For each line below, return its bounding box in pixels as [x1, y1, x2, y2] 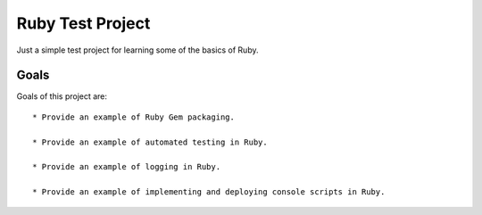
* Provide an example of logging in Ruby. [32, 161, 221, 172]
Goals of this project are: [16, 91, 107, 102]
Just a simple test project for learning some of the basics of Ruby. [16, 45, 259, 55]
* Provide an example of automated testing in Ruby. [32, 136, 268, 147]
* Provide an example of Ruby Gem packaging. [32, 112, 236, 122]
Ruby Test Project [16, 13, 151, 33]
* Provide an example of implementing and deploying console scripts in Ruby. [32, 187, 386, 197]
